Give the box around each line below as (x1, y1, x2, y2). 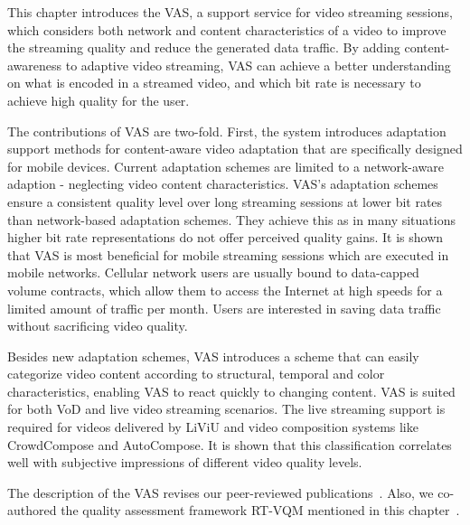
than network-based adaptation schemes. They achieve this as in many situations (7, 210, 456, 229)
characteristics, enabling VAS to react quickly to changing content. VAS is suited (7, 381, 456, 400)
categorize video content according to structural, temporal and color (7, 364, 385, 383)
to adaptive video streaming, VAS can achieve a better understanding (65, 55, 451, 74)
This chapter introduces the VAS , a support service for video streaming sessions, (7, 3, 453, 21)
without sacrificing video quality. (7, 316, 188, 335)
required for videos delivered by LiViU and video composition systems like (7, 417, 418, 436)
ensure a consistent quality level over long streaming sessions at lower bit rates (7, 192, 443, 211)
